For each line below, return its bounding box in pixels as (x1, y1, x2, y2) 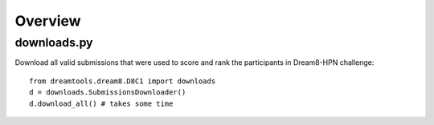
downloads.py (14, 35, 93, 50)
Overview (14, 12, 81, 30)
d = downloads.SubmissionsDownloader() (29, 88, 186, 97)
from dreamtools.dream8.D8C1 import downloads (29, 76, 216, 86)
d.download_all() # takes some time (29, 99, 174, 108)
